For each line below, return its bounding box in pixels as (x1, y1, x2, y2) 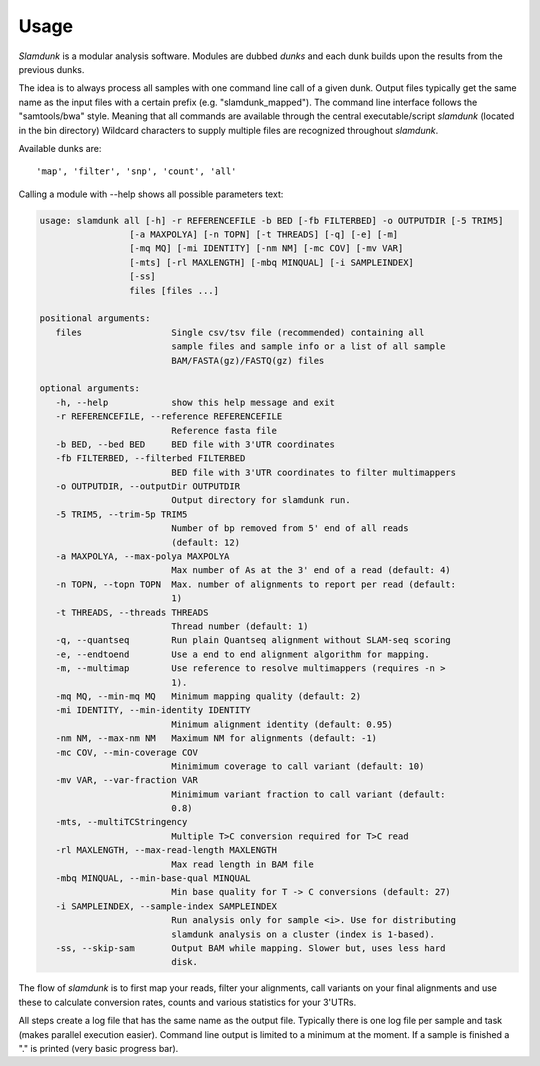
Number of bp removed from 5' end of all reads (171, 523, 409, 534)
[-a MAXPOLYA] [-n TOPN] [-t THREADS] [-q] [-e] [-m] (128, 229, 399, 240)
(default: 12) (171, 536, 240, 548)
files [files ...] (128, 285, 220, 296)
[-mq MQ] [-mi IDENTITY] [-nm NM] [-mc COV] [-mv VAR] (128, 243, 404, 254)
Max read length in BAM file (171, 858, 314, 870)
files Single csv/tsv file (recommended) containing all (55, 326, 425, 338)
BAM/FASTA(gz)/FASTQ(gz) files (171, 355, 325, 366)
